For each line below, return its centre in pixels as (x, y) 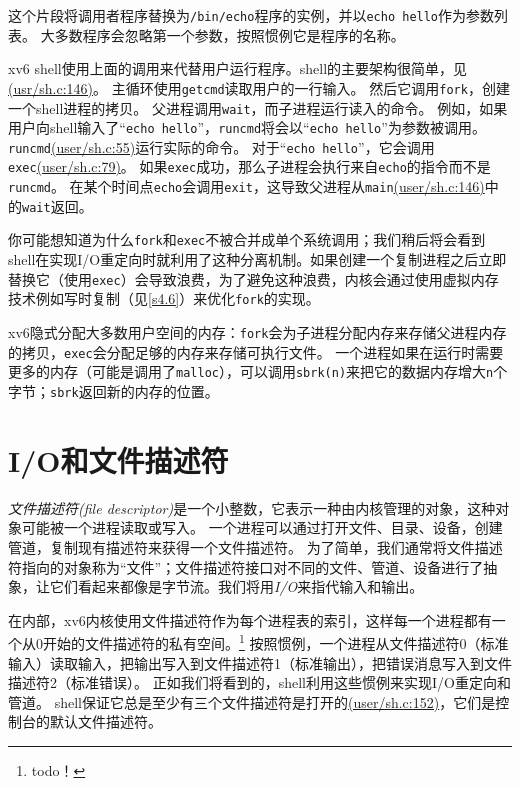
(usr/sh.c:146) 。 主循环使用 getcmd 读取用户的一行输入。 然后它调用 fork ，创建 (259, 87)
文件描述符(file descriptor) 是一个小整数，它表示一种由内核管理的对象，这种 (252, 507)
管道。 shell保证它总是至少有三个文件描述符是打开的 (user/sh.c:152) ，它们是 (252, 701)
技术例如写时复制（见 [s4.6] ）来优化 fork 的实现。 (164, 298)
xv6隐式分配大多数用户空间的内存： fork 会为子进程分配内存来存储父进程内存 (257, 332)
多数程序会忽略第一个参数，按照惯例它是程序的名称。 (229, 34)
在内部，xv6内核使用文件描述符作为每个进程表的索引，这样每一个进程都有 (250, 619)
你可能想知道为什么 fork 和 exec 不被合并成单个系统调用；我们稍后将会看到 (247, 239)
